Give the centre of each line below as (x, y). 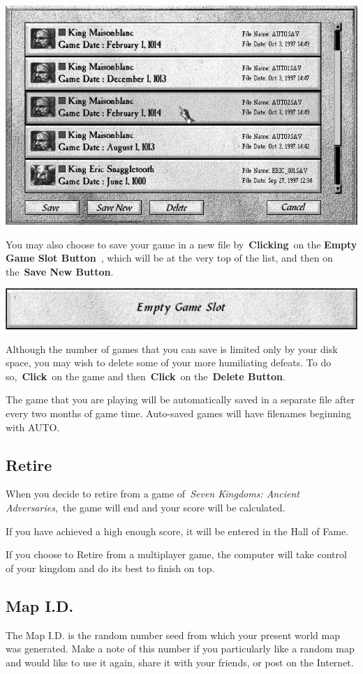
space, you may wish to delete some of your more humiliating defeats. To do (169, 362)
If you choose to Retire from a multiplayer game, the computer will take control (176, 554)
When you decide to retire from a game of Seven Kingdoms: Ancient (153, 494)
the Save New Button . (60, 271)
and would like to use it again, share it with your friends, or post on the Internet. (180, 662)
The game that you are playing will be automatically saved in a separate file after (180, 399)
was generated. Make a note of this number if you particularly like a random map (180, 649)
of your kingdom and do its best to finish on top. (110, 568)
